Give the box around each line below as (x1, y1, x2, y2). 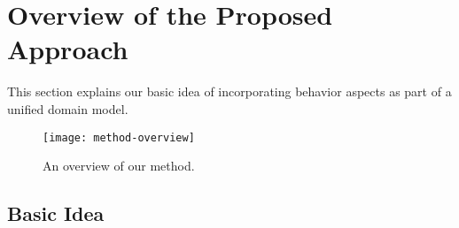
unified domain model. (7, 99, 128, 118)
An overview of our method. (43, 156, 195, 175)
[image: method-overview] (43, 131, 195, 144)
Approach (7, 31, 128, 67)
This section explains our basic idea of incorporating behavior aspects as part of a (7, 82, 452, 101)
